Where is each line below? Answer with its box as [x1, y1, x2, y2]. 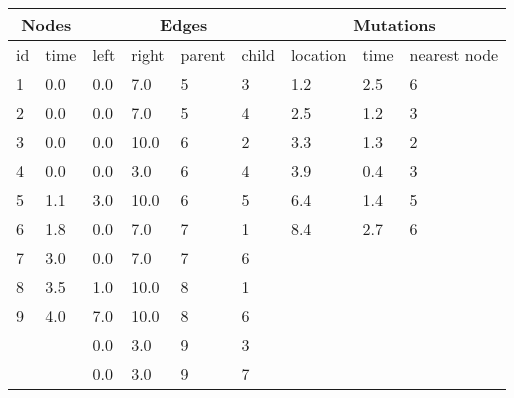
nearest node [409, 43, 499, 66]
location [290, 43, 347, 66]
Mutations [353, 13, 436, 36]
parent [180, 43, 226, 66]
